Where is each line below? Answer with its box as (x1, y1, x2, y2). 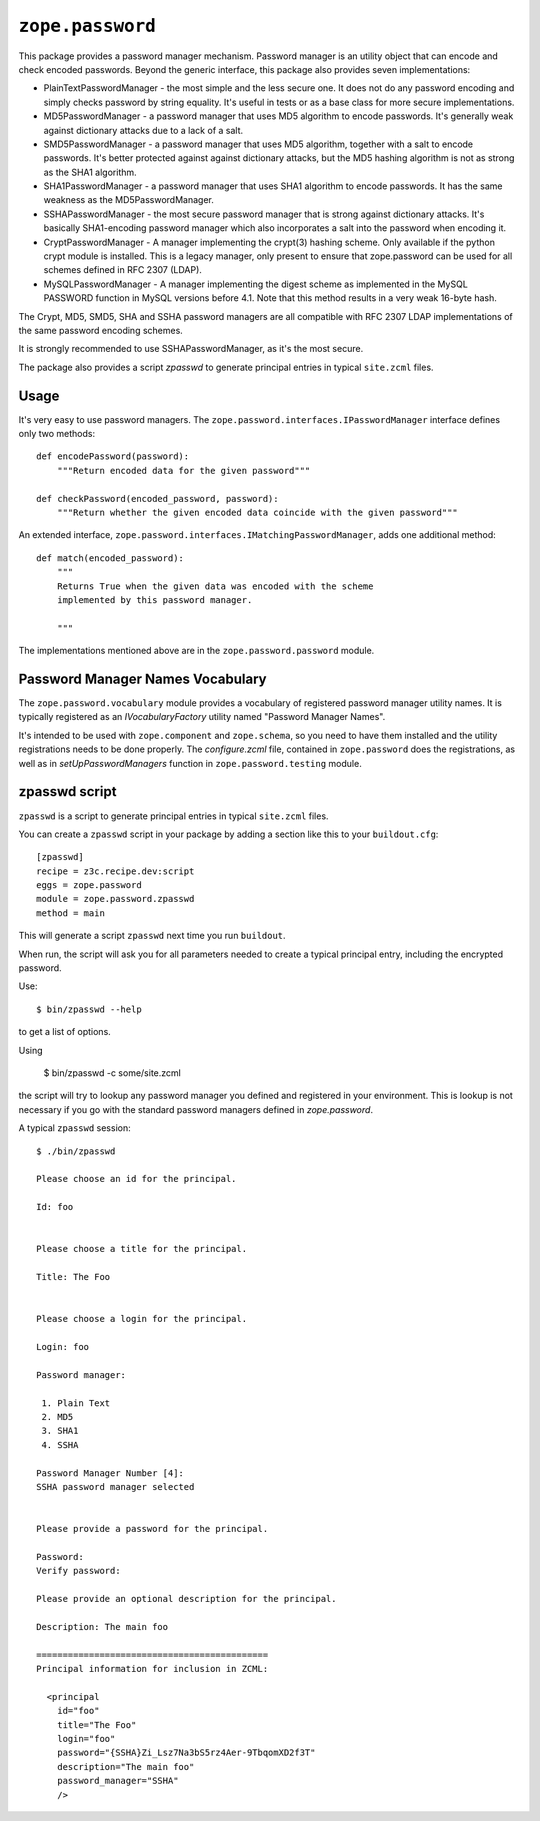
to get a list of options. (18, 1026, 112, 1038)
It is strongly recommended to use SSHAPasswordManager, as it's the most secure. (18, 343, 364, 355)
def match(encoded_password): (36, 552, 185, 564)
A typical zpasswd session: (18, 1122, 131, 1134)
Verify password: (36, 1565, 121, 1577)
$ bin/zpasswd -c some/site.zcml (43, 1066, 182, 1079)
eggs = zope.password (36, 880, 142, 891)
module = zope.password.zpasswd (36, 893, 195, 905)
